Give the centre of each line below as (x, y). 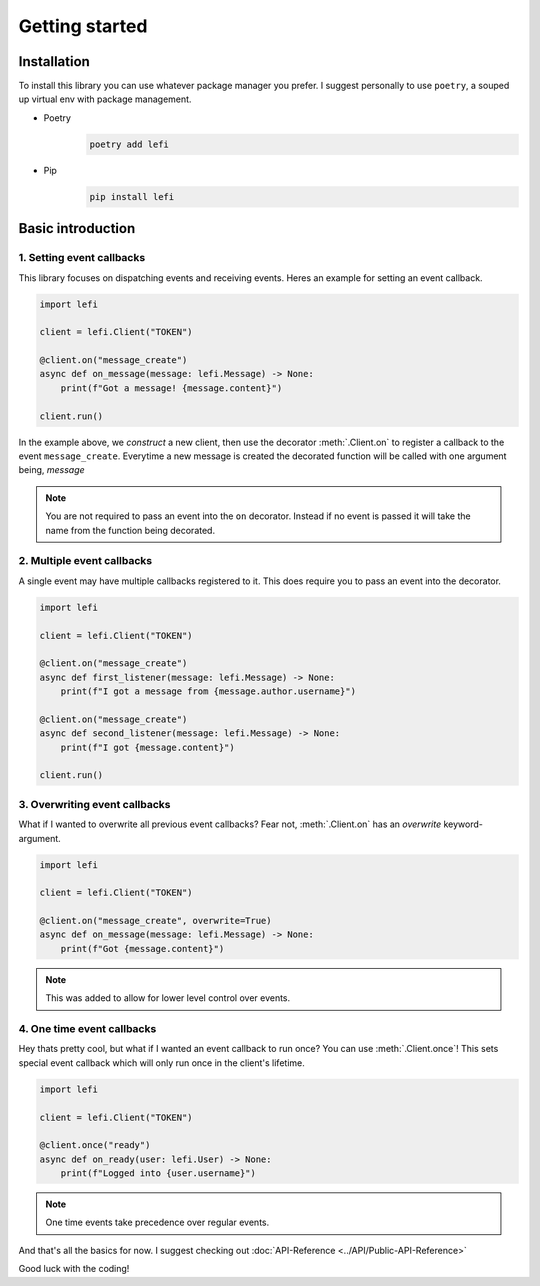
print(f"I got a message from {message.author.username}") (208, 691)
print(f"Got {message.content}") (142, 948)
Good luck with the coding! (74, 1269)
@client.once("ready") (95, 1145)
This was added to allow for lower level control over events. (168, 998)
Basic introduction (77, 228)
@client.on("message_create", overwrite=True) (155, 921)
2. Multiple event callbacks (85, 561)
